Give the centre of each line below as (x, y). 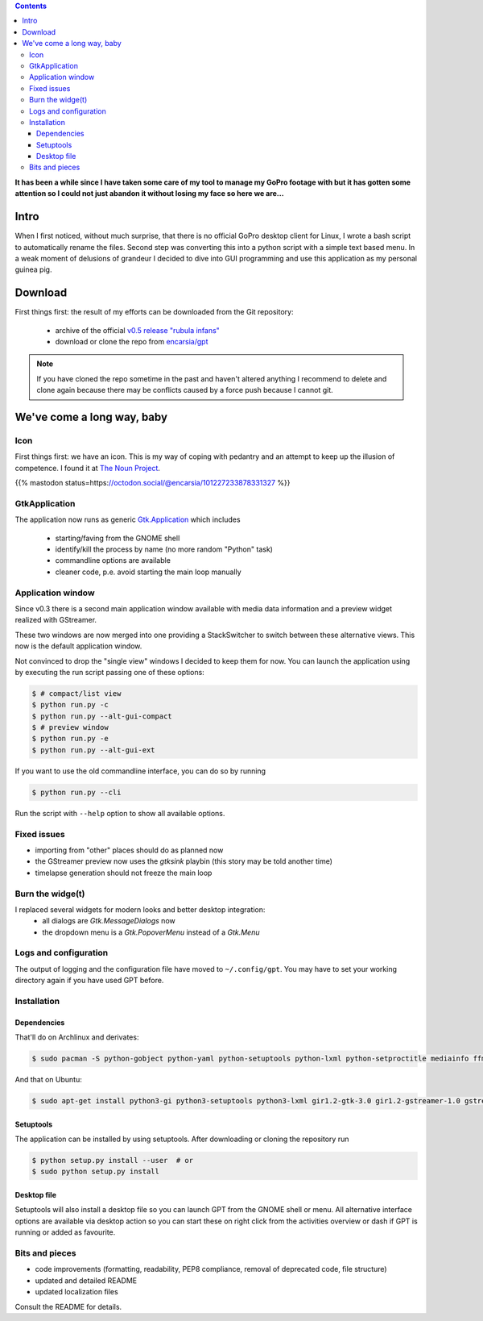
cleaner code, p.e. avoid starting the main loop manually (148, 572)
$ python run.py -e (70, 739)
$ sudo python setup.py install (96, 1172)
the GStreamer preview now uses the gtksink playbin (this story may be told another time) (184, 861)
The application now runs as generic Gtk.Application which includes (128, 519)
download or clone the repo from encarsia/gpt (132, 342)
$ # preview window (70, 727)
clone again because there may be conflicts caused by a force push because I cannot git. (185, 390)
